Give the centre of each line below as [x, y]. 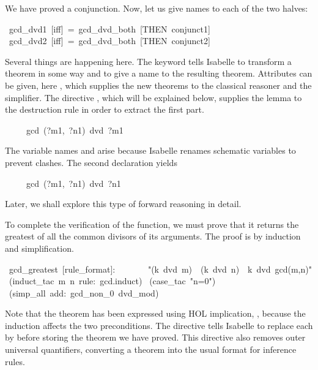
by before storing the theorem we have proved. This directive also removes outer [155, 337]
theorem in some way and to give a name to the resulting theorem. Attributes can [159, 73]
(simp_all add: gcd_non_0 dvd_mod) [84, 293]
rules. [15, 361]
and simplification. [39, 248]
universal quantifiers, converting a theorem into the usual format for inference [151, 349]
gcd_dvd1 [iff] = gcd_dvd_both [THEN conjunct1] [109, 28]
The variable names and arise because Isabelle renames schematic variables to [150, 150]
